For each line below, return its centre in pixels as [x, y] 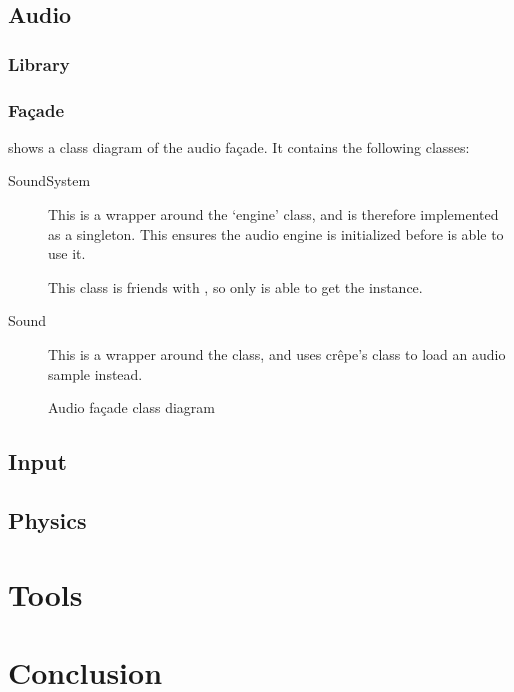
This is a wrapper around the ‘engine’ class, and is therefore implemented [273, 214]
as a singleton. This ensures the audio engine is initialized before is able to [276, 233]
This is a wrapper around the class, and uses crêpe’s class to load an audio [277, 354]
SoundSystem [49, 180]
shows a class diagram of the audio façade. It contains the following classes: [239, 146]
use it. [67, 253]
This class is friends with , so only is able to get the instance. [235, 286]
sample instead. [95, 373]
